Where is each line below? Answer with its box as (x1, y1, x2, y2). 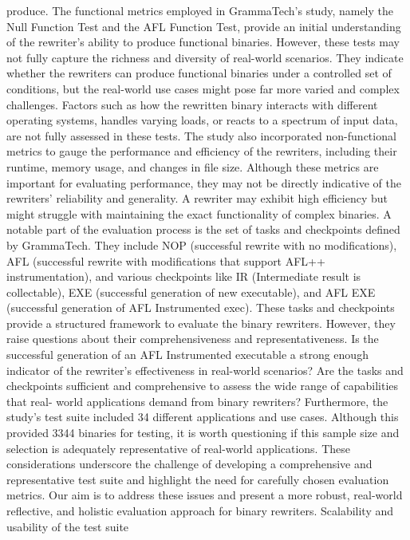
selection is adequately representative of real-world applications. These (6, 439, 351, 456)
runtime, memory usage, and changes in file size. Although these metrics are (6, 158, 379, 175)
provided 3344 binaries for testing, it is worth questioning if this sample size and (6, 424, 400, 441)
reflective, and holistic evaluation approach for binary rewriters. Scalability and (6, 503, 394, 518)
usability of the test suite (6, 518, 129, 534)
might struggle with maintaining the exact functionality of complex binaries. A (6, 205, 392, 222)
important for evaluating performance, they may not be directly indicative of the (6, 174, 401, 191)
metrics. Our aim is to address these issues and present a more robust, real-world (6, 487, 403, 503)
